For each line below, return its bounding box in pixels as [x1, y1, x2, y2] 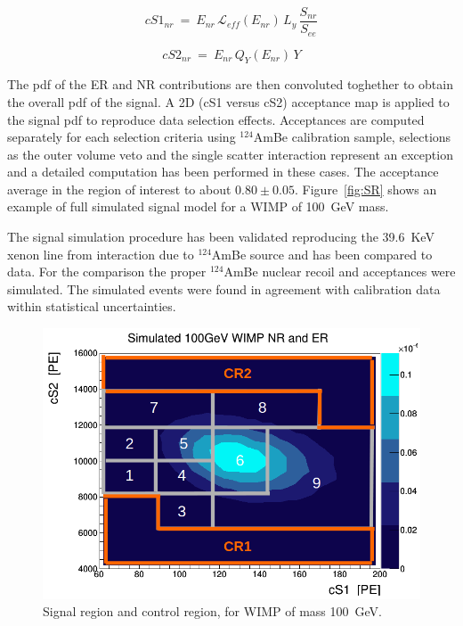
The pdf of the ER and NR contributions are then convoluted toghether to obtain [7, 75, 453, 94]
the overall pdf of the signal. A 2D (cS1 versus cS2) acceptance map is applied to [7, 92, 450, 111]
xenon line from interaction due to [7, 244, 194, 263]
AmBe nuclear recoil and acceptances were [223, 262, 456, 281]
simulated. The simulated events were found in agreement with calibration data [7, 279, 441, 298]
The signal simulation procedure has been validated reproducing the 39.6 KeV [7, 227, 435, 246]
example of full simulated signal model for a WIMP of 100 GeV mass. [7, 197, 389, 216]
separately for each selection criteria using [7, 128, 236, 146]
